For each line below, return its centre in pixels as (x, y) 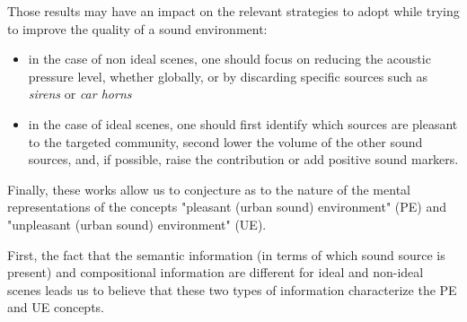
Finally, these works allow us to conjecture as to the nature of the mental (209, 189)
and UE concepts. (56, 307)
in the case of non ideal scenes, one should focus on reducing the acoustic (229, 59)
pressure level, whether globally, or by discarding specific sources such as (228, 76)
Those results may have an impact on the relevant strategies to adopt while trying (233, 11)
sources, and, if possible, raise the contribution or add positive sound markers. (243, 159)
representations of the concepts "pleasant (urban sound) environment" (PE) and (227, 207)
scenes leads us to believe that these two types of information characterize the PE (232, 289)
